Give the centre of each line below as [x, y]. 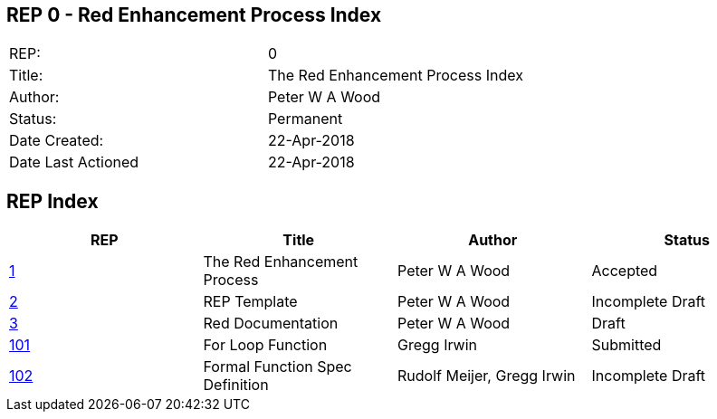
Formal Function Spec [277, 367]
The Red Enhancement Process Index [395, 76]
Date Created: [57, 141]
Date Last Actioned [74, 162]
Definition [236, 385]
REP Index [53, 201]
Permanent [305, 119]
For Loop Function [265, 345]
